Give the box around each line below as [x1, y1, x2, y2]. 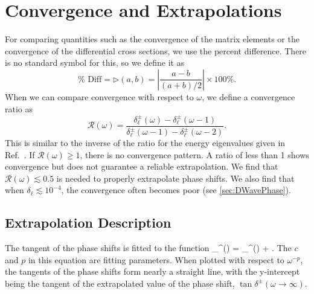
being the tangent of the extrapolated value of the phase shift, [5, 276, 235, 289]
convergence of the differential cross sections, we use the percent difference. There [5, 44, 307, 57]
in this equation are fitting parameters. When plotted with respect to [28, 253, 284, 266]
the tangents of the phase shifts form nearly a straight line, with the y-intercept [5, 265, 300, 278]
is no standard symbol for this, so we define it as [5, 56, 185, 69]
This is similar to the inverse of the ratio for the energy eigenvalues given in [5, 136, 286, 149]
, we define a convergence [202, 90, 295, 103]
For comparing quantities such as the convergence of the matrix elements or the [5, 33, 300, 45]
